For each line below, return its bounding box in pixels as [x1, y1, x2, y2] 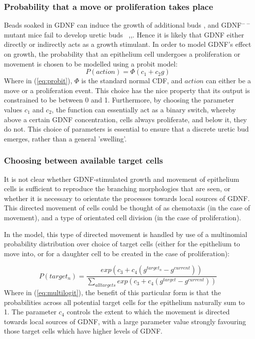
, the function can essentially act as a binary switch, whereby [52, 104, 236, 114]
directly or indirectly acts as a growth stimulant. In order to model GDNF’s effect [4, 39, 252, 49]
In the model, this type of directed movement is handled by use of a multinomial [4, 229, 248, 239]
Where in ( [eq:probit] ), [4, 75, 72, 86]
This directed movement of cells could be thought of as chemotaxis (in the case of [4, 203, 251, 213]
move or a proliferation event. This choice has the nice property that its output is [4, 85, 250, 95]
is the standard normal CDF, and [81, 75, 183, 86]
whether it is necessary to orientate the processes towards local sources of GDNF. [4, 193, 250, 203]
